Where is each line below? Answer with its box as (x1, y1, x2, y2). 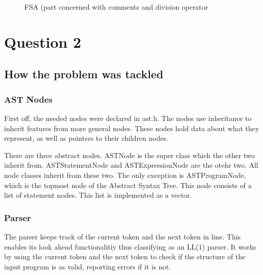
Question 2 (4, 31, 81, 52)
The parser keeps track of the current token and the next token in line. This (4, 231, 241, 241)
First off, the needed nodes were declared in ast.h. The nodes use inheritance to (4, 112, 252, 123)
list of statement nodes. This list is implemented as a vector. (4, 190, 192, 200)
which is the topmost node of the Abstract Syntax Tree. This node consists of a (4, 179, 252, 190)
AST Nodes (4, 93, 53, 105)
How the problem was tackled (4, 66, 163, 82)
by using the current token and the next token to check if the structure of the (4, 251, 246, 262)
